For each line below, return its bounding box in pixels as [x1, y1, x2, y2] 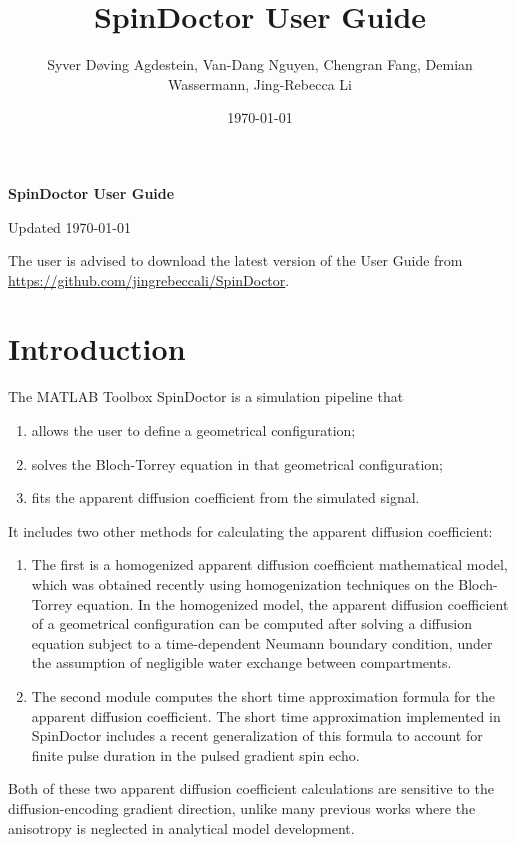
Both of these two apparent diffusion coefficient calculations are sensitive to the [8, 778, 494, 799]
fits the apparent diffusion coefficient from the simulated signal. [31, 487, 420, 508]
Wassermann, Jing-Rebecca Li [168, 73, 352, 94]
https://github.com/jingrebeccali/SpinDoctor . [8, 269, 290, 290]
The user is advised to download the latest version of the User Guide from [8, 250, 463, 271]
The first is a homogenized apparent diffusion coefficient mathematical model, [31, 554, 508, 575]
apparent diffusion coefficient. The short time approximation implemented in [31, 705, 501, 726]
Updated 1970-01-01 [8, 216, 131, 237]
